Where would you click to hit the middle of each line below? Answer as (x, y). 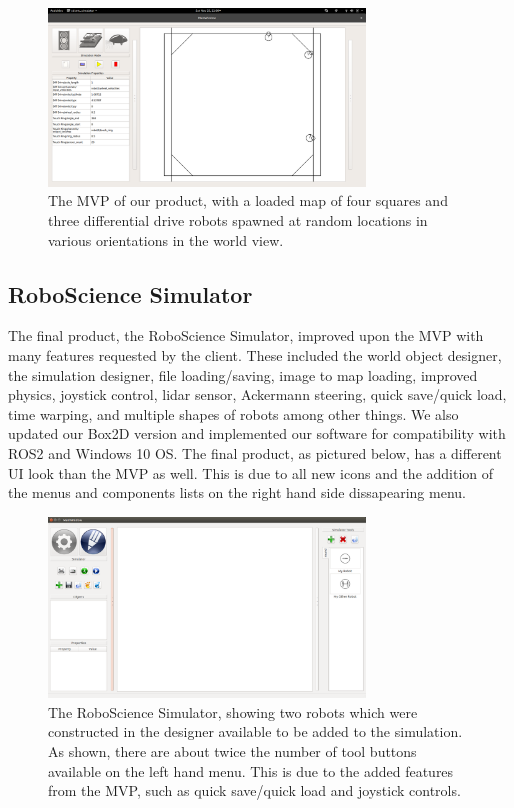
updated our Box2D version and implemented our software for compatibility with (257, 433)
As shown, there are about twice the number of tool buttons (232, 750)
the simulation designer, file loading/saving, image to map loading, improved (243, 374)
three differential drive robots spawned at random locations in (238, 220)
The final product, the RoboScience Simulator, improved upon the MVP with (246, 335)
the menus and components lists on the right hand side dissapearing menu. (237, 492)
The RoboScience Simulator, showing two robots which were (233, 711)
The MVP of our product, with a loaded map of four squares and (248, 200)
